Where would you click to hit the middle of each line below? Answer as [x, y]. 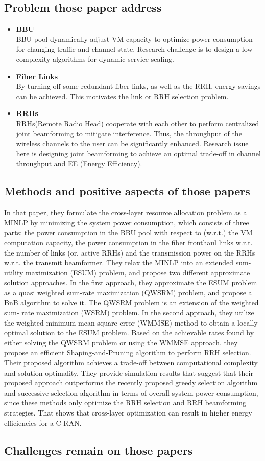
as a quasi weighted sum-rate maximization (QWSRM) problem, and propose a [128, 292]
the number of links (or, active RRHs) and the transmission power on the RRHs [130, 252]
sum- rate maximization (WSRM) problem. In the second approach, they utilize [129, 313]
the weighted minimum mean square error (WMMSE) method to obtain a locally [131, 322]
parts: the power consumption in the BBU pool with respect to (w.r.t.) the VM [128, 232]
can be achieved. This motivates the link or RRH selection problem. [122, 96]
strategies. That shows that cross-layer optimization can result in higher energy [128, 412]
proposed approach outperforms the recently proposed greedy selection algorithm [131, 383]
